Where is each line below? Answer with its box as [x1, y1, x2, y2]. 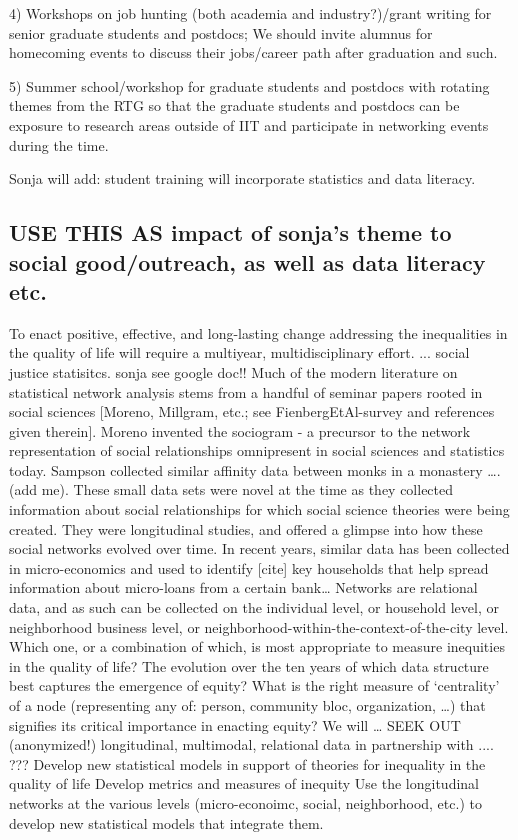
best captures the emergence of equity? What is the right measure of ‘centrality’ [9, 675, 500, 696]
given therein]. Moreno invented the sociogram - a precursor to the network [9, 420, 471, 441]
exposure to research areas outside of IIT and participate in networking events [9, 114, 489, 135]
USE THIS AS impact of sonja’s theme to [9, 217, 452, 248]
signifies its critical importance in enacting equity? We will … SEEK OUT [9, 714, 461, 735]
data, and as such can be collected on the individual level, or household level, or [9, 597, 499, 618]
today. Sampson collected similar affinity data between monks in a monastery [9, 459, 483, 480]
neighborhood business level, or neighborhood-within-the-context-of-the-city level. [9, 616, 509, 637]
